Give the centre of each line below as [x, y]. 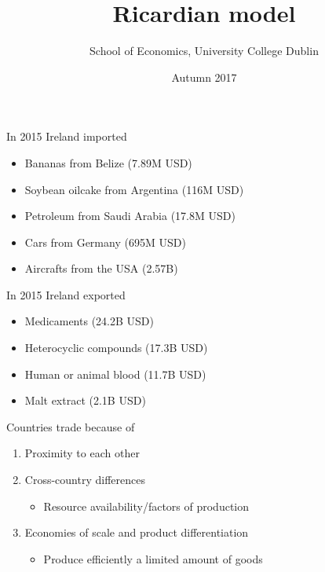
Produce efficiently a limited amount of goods [153, 558]
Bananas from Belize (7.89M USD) [108, 162]
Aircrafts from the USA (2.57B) [101, 268]
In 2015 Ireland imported [67, 136]
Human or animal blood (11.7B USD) [115, 374]
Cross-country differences [85, 480]
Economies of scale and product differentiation [137, 532]
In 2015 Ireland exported [66, 294]
